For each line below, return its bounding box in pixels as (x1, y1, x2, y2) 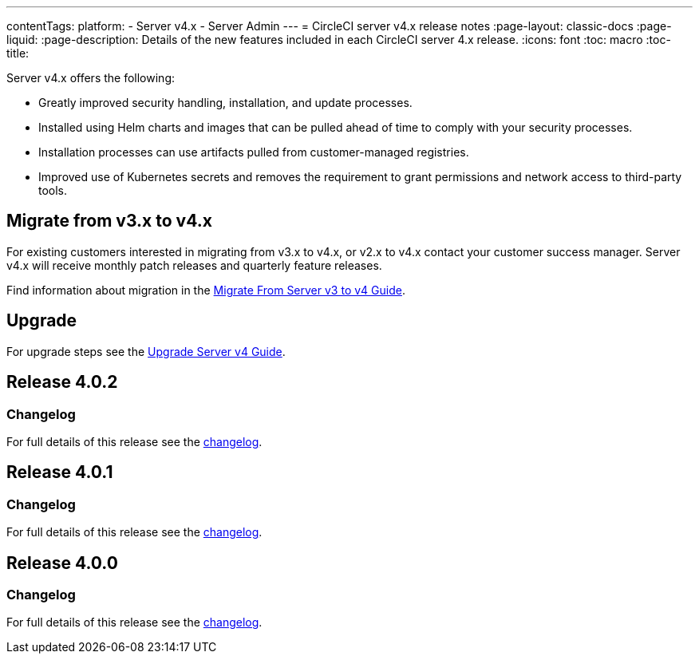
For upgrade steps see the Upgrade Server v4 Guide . (6, 344, 286, 358)
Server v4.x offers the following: (6, 71, 175, 85)
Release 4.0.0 (6, 552, 118, 573)
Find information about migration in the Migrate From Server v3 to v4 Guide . (6, 283, 405, 297)
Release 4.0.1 (6, 462, 113, 483)
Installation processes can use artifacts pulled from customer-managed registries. (38, 145, 469, 159)
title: (6, 46, 30, 60)
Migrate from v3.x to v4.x (6, 211, 212, 231)
